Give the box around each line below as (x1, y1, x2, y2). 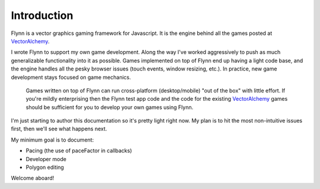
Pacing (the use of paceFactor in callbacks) (25, 147, 133, 154)
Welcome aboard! (11, 175, 55, 182)
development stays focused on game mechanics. (11, 73, 132, 81)
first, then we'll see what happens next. (11, 125, 107, 133)
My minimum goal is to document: (11, 136, 94, 143)
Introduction (11, 9, 73, 22)
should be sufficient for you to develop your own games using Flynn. (25, 104, 194, 111)
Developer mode (25, 155, 66, 162)
